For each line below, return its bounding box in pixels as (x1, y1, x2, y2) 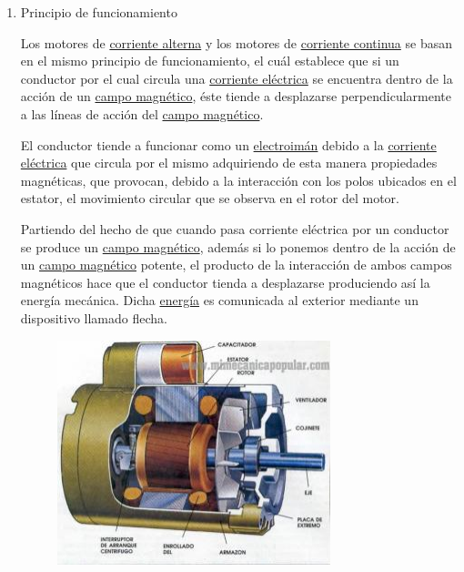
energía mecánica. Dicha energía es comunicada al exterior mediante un (20, 291, 419, 310)
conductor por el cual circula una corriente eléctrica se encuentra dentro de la (20, 68, 453, 87)
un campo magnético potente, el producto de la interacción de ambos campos (20, 255, 452, 274)
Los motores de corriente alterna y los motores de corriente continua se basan (20, 33, 452, 52)
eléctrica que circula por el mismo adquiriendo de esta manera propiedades (20, 153, 438, 172)
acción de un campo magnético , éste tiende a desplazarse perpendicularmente (20, 87, 452, 106)
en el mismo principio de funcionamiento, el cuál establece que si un (20, 51, 399, 70)
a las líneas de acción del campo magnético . (20, 104, 264, 123)
